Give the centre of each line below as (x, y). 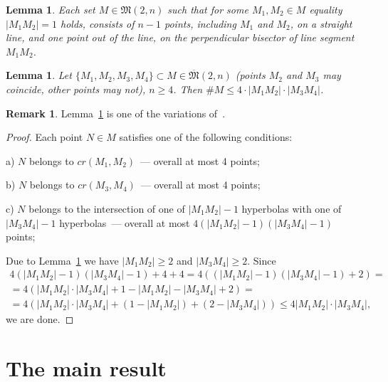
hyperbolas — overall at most (125, 222)
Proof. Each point (44, 137)
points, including (200, 23)
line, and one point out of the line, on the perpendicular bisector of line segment (180, 37)
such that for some (208, 9)
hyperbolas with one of (292, 208)
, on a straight (321, 23)
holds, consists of (98, 23)
